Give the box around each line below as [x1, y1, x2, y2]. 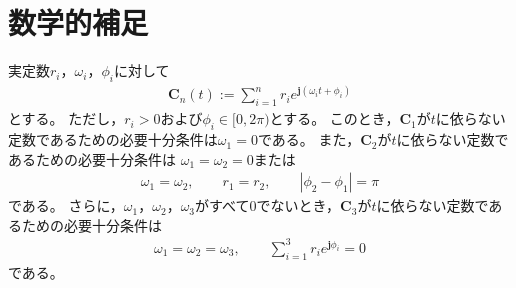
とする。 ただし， [8, 108, 125, 129]
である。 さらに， [8, 195, 124, 216]
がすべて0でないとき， [195, 195, 341, 216]
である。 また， [257, 129, 361, 150]
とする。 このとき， [269, 108, 400, 129]
